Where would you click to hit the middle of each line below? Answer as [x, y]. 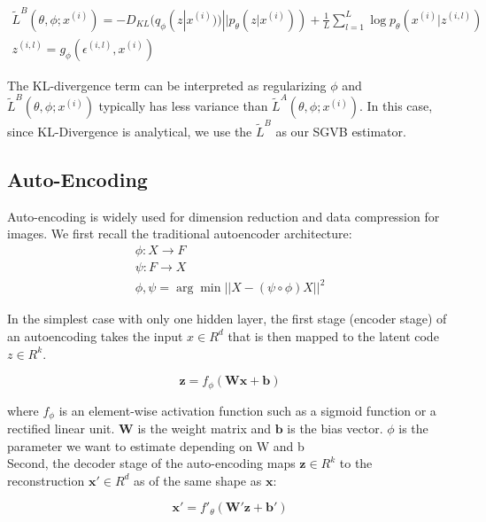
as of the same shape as [198, 480]
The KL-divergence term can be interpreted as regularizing [167, 85]
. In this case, [396, 106]
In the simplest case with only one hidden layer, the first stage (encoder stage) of [227, 319]
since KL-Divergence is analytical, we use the [130, 131]
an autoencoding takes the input [95, 335]
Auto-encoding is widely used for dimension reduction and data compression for [224, 216]
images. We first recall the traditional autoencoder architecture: [180, 234]
